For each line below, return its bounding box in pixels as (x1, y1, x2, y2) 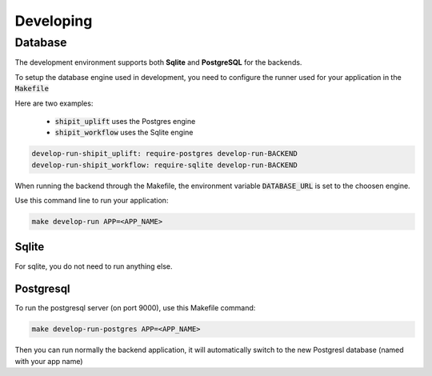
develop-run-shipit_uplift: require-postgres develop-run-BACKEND (31, 149, 298, 158)
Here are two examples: (14, 98, 94, 108)
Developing (14, 12, 93, 30)
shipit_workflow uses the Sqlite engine (54, 128, 194, 138)
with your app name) (14, 356, 83, 366)
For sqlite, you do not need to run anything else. (14, 261, 173, 271)
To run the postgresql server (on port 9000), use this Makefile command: (14, 303, 256, 313)
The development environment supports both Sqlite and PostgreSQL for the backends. (14, 58, 302, 67)
